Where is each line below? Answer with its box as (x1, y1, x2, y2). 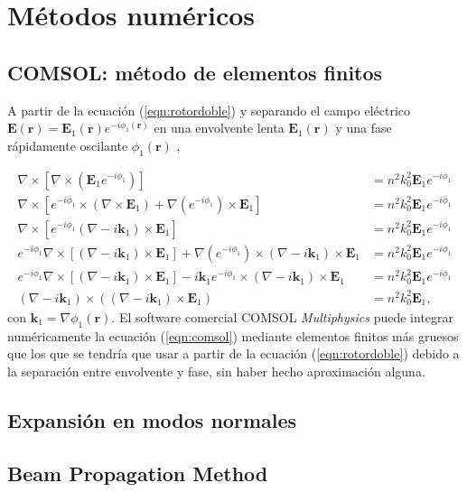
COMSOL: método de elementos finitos (7, 58, 383, 86)
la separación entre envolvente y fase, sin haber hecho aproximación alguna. (7, 361, 425, 380)
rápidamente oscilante (7, 135, 128, 154)
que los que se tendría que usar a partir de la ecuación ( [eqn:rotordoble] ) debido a (7, 344, 460, 363)
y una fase (335, 118, 392, 137)
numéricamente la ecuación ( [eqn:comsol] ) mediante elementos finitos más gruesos (7, 326, 459, 345)
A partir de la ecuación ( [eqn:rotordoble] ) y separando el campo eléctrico (7, 100, 410, 119)
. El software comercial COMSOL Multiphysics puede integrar (111, 307, 454, 326)
